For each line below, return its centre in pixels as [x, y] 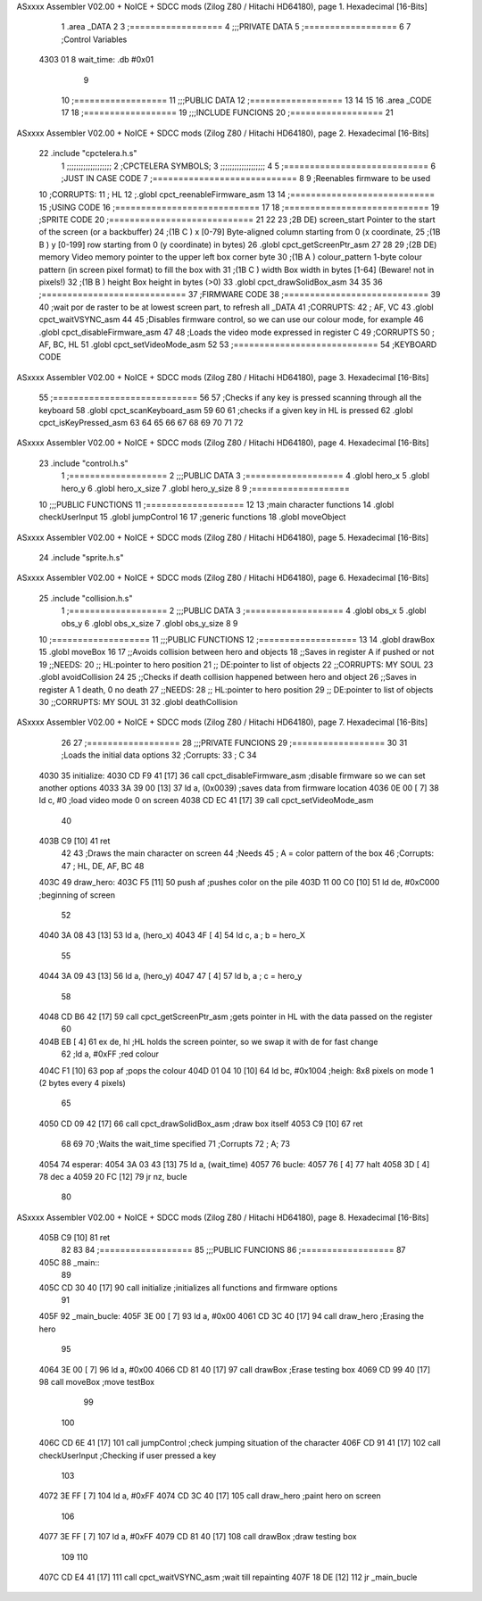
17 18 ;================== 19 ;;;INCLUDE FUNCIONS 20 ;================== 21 [227, 112]
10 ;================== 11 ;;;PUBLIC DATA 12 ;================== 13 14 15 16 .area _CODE [246, 100]
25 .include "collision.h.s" [86, 598]
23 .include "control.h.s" [83, 463]
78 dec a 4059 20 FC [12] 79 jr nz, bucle [113, 1176]
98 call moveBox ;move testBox [97, 1381]
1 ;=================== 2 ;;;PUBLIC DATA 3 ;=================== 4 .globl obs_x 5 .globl [244, 610]
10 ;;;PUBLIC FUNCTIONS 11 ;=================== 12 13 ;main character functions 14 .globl [216, 504]
